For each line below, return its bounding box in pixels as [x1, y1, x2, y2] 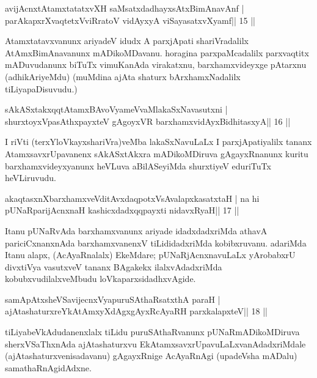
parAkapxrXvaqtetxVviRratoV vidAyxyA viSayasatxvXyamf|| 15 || [5, 13, 255, 26]
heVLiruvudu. [5, 171, 56, 184]
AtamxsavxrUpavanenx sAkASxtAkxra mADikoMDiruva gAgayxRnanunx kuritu [5, 147, 308, 160]
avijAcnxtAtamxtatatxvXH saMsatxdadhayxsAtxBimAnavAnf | [5, 2, 244, 14]
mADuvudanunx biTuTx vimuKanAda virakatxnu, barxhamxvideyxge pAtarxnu [5, 58, 307, 71]
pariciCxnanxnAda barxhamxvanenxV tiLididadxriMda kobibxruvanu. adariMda [5, 236, 307, 249]
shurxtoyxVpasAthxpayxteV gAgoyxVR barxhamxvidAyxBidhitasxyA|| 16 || [5, 114, 291, 127]
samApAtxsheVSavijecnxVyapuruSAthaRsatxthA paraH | [5, 292, 220, 305]
